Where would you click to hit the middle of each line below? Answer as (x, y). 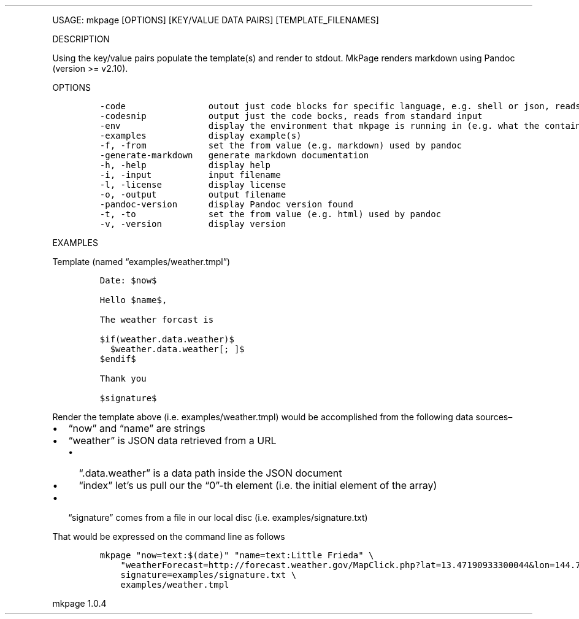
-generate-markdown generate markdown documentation (234, 155)
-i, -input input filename (190, 175)
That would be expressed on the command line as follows (169, 536)
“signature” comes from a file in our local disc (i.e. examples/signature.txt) (218, 517)
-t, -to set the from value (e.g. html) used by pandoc (270, 214)
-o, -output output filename (193, 194)
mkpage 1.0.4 (79, 603)
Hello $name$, (133, 300)
